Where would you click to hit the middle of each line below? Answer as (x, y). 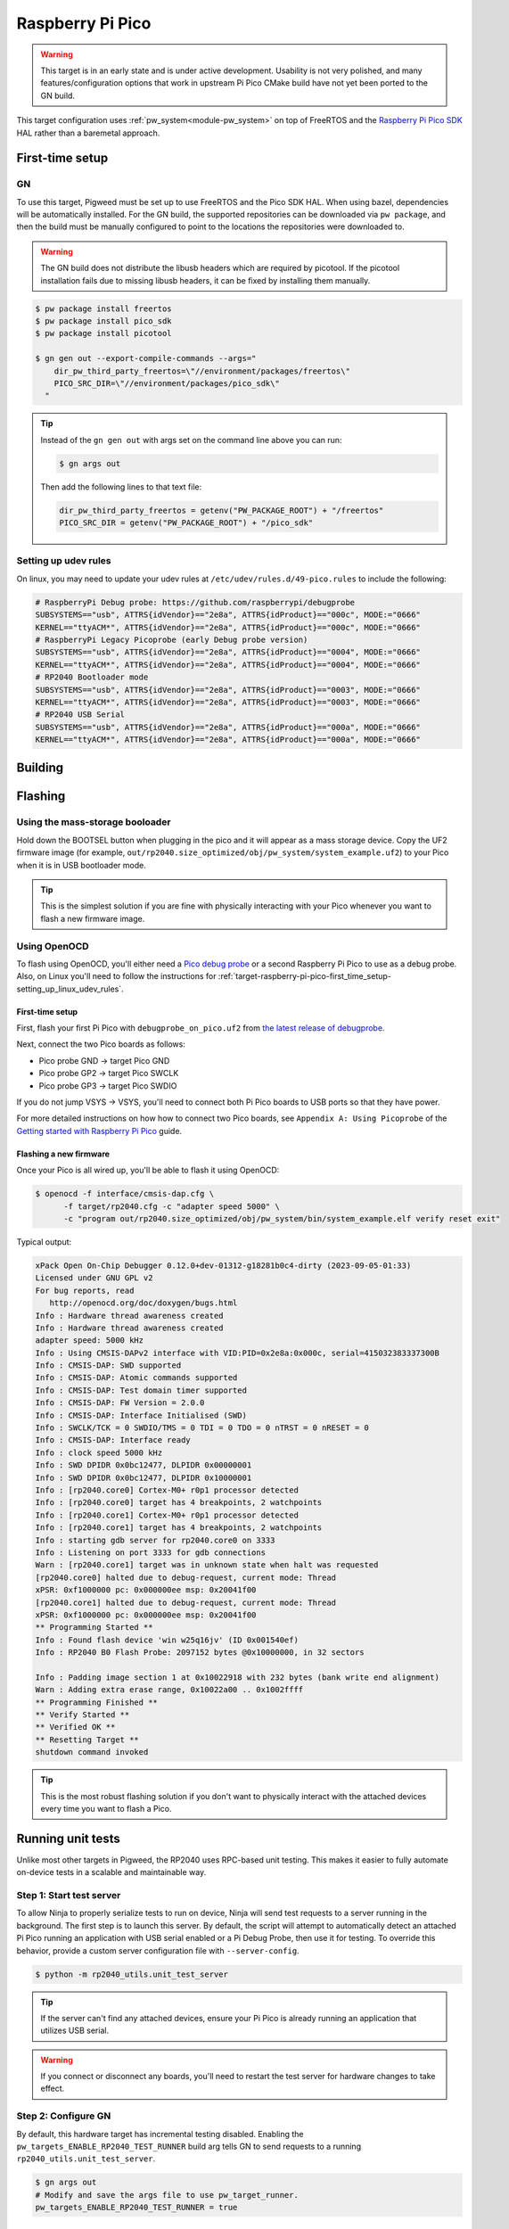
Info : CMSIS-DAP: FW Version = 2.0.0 (120, 1403)
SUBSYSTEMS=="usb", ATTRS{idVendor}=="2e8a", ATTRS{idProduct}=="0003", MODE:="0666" (228, 690)
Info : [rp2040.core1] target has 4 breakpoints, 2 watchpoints (179, 1528)
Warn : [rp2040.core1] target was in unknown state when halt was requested (207, 1565)
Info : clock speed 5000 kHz (99, 1452)
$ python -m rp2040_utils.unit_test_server (132, 1974)
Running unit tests (68, 1838)
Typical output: (44, 1242)
